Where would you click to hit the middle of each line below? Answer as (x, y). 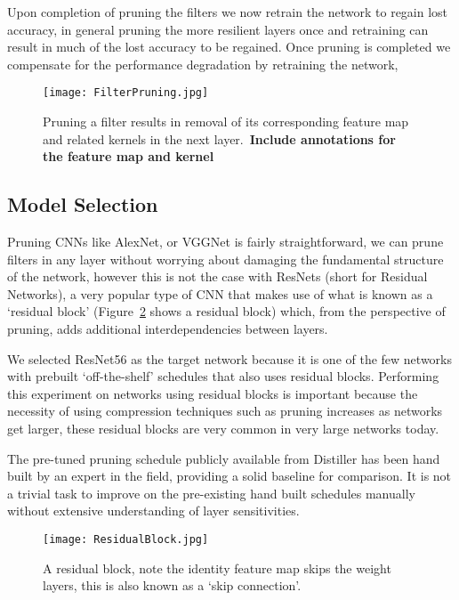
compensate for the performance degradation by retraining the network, (203, 64)
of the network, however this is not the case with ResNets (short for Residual (217, 276)
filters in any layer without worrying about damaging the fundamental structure (225, 259)
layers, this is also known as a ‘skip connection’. (172, 585)
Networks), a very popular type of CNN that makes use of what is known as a (220, 293)
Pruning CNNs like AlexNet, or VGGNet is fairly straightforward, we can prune (225, 242)
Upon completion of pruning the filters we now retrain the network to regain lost (228, 12)
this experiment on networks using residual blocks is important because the (213, 393)
